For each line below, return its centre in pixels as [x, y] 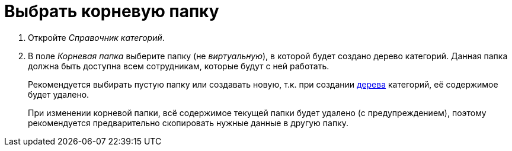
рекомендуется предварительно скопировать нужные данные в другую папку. [188, 123]
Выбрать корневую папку [112, 11]
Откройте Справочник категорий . [96, 37]
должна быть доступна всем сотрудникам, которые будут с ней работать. [179, 66]
